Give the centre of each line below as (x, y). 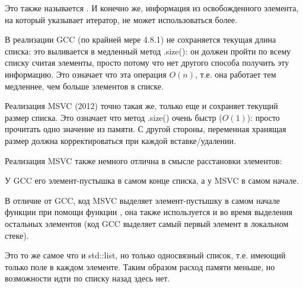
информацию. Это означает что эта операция (86, 74)
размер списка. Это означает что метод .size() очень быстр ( (114, 117)
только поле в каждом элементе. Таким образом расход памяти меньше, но (140, 266)
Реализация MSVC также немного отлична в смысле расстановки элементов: (143, 160)
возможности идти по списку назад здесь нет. (87, 278)
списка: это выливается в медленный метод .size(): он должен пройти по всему (148, 51)
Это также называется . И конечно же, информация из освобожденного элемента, (152, 8)
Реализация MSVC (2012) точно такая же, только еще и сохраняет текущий (141, 106)
